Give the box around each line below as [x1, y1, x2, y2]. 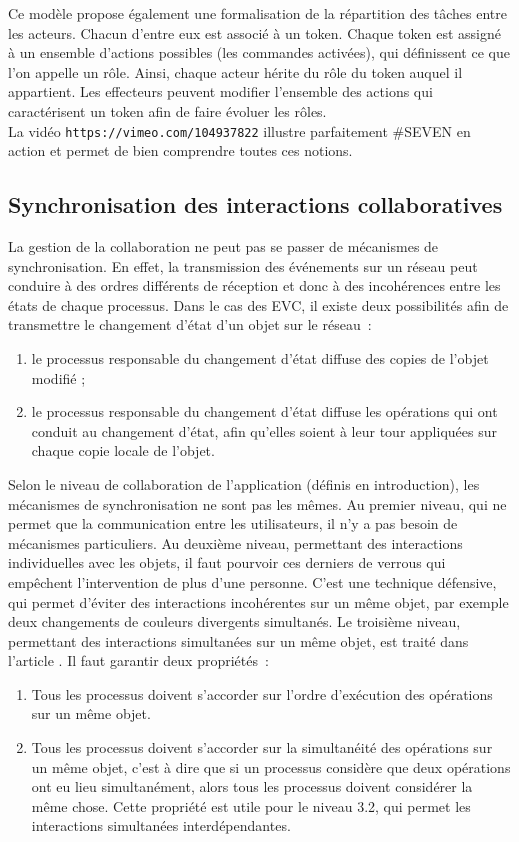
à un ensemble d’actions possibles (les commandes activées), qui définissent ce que [8, 42, 510, 63]
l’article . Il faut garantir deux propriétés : [8, 650, 269, 671]
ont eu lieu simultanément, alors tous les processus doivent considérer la [31, 776, 473, 797]
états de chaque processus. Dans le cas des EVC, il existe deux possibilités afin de [8, 294, 509, 315]
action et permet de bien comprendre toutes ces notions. [8, 140, 353, 161]
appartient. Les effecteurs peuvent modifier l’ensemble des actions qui [8, 81, 433, 102]
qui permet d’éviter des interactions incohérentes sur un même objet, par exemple [8, 591, 509, 612]
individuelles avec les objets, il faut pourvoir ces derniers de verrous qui [8, 552, 446, 573]
